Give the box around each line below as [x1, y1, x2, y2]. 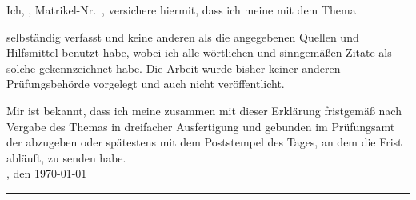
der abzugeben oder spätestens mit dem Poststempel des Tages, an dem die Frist [6, 134, 402, 150]
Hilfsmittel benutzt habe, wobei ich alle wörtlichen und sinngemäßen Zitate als [6, 44, 392, 61]
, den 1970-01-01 [6, 165, 87, 182]
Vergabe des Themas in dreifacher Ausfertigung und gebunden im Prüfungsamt [6, 118, 395, 134]
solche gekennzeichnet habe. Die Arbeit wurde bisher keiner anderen [6, 59, 341, 76]
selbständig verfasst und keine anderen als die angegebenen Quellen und [6, 28, 359, 45]
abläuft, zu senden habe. [6, 149, 126, 166]
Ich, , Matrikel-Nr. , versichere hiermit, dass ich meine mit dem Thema [6, 2, 356, 18]
